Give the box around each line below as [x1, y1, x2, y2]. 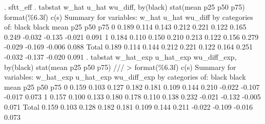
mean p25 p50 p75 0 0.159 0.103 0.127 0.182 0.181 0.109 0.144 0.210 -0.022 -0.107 [4, 81, 260, 92]
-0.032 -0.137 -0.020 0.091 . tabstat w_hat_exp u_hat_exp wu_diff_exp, [4, 51, 237, 62]
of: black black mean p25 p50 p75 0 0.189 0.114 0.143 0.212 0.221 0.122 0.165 [4, 21, 247, 32]
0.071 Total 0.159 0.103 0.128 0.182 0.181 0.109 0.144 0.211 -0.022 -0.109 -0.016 [4, 101, 253, 112]
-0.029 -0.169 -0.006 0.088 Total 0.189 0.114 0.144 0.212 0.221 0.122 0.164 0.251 [4, 41, 253, 52]
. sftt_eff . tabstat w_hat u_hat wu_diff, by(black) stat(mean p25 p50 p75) [4, 2, 245, 12]
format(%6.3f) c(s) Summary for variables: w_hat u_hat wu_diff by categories [4, 11, 253, 22]
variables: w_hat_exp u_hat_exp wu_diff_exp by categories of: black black [4, 71, 246, 82]
